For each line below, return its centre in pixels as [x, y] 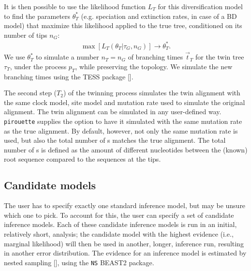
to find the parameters [37, 16]
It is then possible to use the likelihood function [75, 6]
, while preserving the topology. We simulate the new [154, 66]
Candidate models [50, 185]
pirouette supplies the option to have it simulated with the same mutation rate [123, 121]
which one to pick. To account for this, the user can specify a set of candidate [119, 215]
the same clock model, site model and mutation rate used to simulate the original [125, 102]
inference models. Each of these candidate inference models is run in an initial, [120, 224]
